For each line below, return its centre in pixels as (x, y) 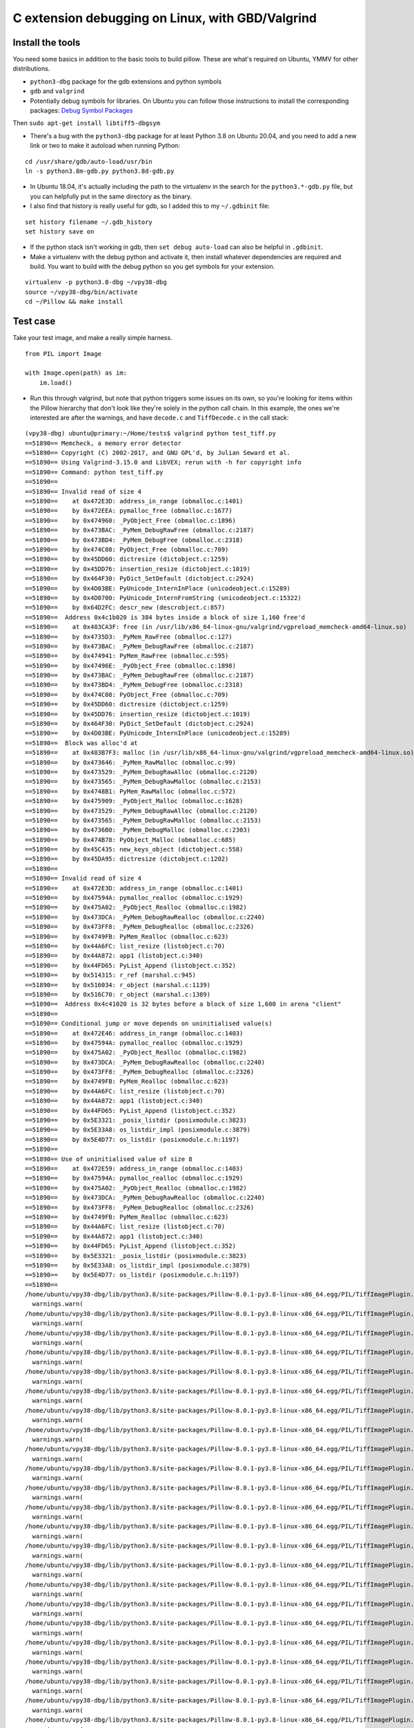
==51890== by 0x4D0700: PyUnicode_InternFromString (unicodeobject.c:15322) (163, 598)
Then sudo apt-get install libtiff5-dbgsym (87, 123)
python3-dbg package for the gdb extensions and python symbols (126, 81)
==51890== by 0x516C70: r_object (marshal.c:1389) (118, 994)
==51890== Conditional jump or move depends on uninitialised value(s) (149, 1024)
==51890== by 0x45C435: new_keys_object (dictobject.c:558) (134, 849)
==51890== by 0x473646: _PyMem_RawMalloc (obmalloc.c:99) (130, 762)
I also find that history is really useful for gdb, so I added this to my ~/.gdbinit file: (150, 206)
